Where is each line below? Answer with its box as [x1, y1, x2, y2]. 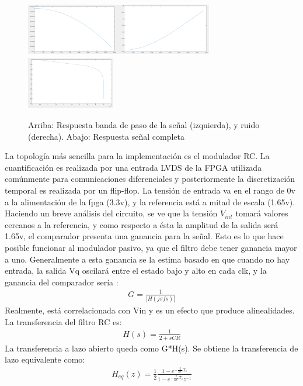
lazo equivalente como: [5, 353, 85, 366]
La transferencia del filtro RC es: [5, 315, 122, 328]
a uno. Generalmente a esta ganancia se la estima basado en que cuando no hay [5, 253, 290, 265]
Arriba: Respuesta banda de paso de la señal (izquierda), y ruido [28, 118, 260, 130]
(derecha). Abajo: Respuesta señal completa [28, 130, 185, 142]
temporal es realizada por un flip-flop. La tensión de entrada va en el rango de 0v [5, 184, 295, 196]
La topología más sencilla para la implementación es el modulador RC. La [5, 150, 270, 162]
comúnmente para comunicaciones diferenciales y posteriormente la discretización [5, 173, 295, 185]
